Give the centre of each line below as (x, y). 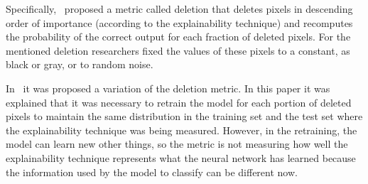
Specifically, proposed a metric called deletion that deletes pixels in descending (179, 9)
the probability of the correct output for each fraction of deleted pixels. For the (178, 37)
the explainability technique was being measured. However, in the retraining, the (182, 130)
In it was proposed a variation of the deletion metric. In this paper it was (168, 88)
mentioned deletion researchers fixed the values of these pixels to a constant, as (178, 50)
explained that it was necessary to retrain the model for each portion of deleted (179, 102)
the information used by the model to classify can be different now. (152, 172)
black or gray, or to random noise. (80, 64)
